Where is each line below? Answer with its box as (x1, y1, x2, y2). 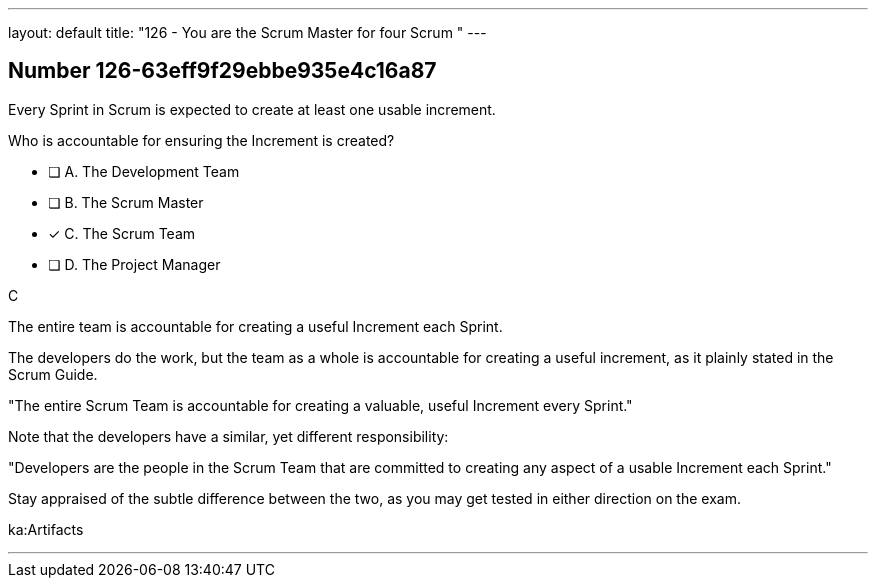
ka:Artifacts (8, 520, 84, 538)
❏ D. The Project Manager (48, 255, 221, 273)
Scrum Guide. (8, 365, 98, 383)
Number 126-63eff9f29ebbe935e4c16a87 (8, 58, 437, 84)
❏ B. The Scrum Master (48, 193, 204, 211)
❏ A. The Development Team (48, 162, 240, 180)
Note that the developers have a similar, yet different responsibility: (8, 427, 449, 445)
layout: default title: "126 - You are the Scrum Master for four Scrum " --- (8, 24, 487, 41)
